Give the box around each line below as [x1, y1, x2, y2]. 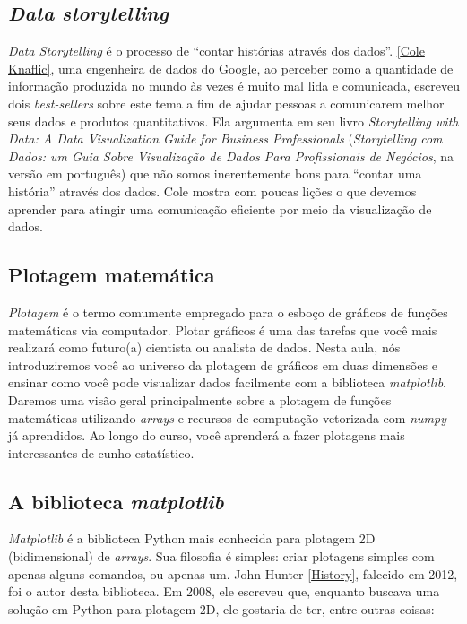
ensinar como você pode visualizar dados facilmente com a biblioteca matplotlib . [8, 373, 446, 392]
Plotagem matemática [8, 261, 215, 289]
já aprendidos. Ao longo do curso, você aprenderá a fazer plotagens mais [8, 426, 405, 445]
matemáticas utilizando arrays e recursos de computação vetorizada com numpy [8, 408, 446, 427]
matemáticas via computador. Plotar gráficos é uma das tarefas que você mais [8, 320, 437, 339]
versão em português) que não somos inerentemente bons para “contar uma [8, 164, 422, 183]
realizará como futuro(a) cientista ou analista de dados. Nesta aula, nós [8, 338, 401, 357]
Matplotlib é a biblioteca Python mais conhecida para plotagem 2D [8, 529, 376, 548]
